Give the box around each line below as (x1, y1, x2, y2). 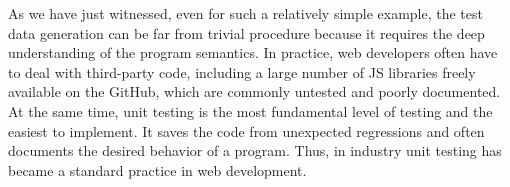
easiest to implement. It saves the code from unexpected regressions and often (8, 120, 485, 141)
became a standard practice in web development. (8, 159, 307, 180)
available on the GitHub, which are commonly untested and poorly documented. (8, 81, 501, 102)
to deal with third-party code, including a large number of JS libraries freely (8, 61, 476, 82)
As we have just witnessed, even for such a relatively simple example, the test (8, 3, 483, 23)
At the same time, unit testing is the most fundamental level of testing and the (8, 100, 493, 121)
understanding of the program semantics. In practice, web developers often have (8, 42, 498, 63)
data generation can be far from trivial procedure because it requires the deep (8, 22, 485, 43)
